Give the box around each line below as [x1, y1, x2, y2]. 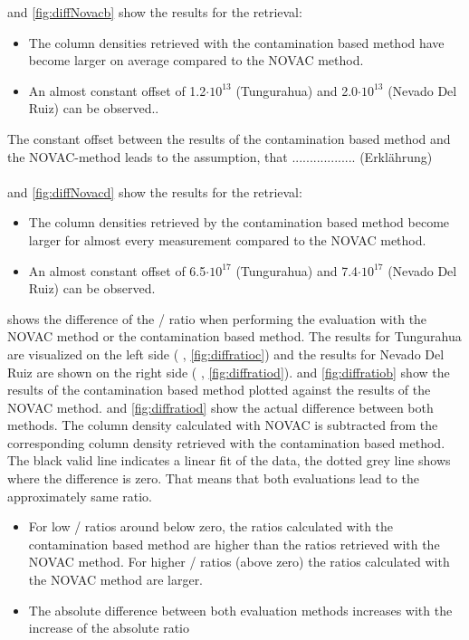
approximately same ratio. [7, 486, 152, 505]
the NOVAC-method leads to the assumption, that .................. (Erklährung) [7, 147, 433, 166]
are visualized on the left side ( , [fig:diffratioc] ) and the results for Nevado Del [7, 344, 445, 363]
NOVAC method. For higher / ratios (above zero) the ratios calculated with [28, 552, 450, 571]
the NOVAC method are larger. [28, 570, 204, 589]
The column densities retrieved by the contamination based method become [28, 213, 450, 232]
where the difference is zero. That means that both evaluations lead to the [7, 469, 419, 488]
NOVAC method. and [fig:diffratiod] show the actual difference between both [7, 397, 434, 416]
